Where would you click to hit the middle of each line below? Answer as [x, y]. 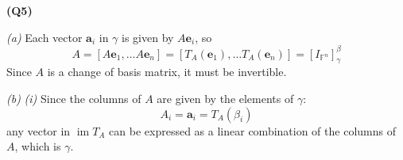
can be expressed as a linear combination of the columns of [252, 130]
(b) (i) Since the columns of [74, 99]
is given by [148, 37]
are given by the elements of [225, 99]
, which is [38, 146]
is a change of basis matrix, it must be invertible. [167, 72]
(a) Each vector [45, 37]
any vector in [39, 130]
